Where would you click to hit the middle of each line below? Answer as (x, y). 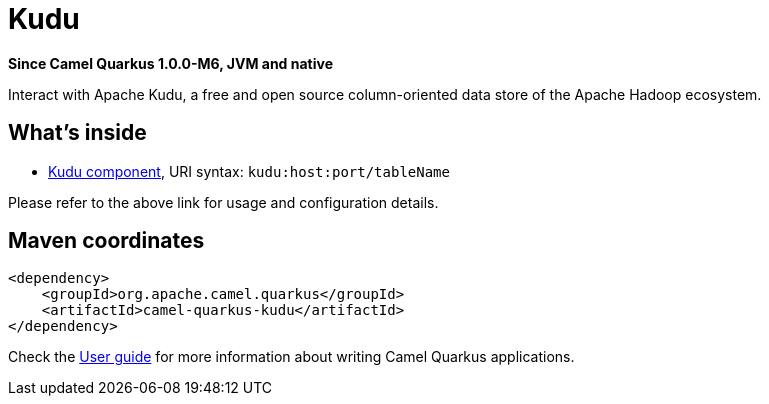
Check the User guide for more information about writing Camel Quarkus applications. (291, 357)
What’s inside (77, 133)
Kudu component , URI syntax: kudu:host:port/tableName (249, 171)
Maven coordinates (106, 241)
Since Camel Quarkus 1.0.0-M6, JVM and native (171, 63)
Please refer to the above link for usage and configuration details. (223, 202)
